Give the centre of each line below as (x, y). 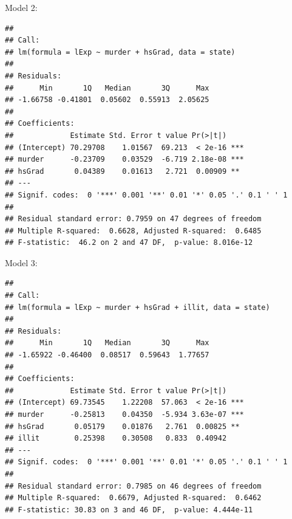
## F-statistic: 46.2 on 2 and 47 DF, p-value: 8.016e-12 (129, 243)
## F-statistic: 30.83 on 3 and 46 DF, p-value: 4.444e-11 (129, 510)
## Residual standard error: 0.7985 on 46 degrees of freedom (133, 486)
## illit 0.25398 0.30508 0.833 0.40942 (116, 438)
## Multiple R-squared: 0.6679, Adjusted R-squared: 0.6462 (133, 498)
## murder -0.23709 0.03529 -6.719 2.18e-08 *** (124, 160)
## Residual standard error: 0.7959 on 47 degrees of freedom (133, 219)
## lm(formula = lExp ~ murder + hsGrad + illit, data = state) (138, 307)
